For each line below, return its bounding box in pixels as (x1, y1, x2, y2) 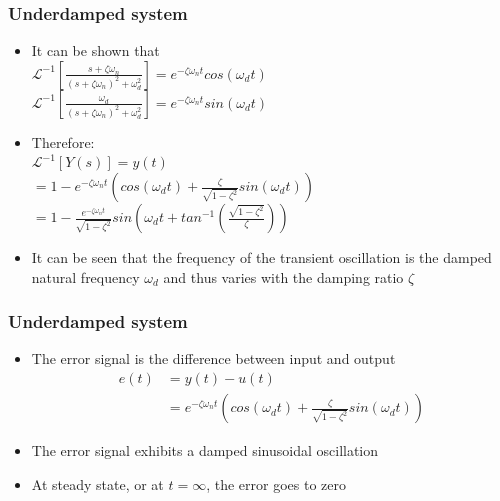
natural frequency (31, 266, 140, 287)
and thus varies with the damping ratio (163, 266, 404, 287)
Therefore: (31, 131, 95, 152)
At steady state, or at (31, 473, 164, 494)
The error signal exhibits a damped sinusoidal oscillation (31, 440, 379, 461)
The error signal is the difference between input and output (31, 348, 396, 369)
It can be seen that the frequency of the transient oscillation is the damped (31, 247, 492, 267)
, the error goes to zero (206, 473, 347, 494)
